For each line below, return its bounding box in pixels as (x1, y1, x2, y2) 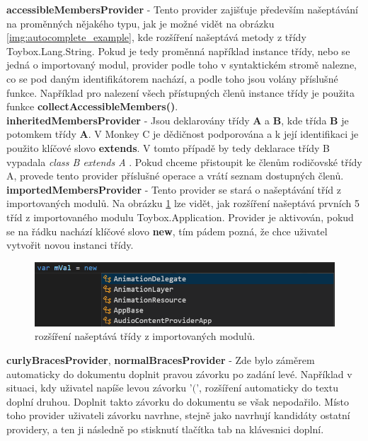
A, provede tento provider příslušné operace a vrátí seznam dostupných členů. (6, 168, 344, 183)
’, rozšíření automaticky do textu (196, 380, 338, 395)
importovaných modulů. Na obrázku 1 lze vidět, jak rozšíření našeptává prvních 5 (6, 196, 360, 211)
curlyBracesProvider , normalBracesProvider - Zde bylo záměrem (6, 353, 315, 367)
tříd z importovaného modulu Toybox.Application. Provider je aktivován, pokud (6, 209, 354, 224)
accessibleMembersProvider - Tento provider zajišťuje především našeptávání (6, 2, 358, 16)
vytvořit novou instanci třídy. (6, 237, 134, 252)
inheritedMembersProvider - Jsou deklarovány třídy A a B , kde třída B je (6, 112, 349, 127)
